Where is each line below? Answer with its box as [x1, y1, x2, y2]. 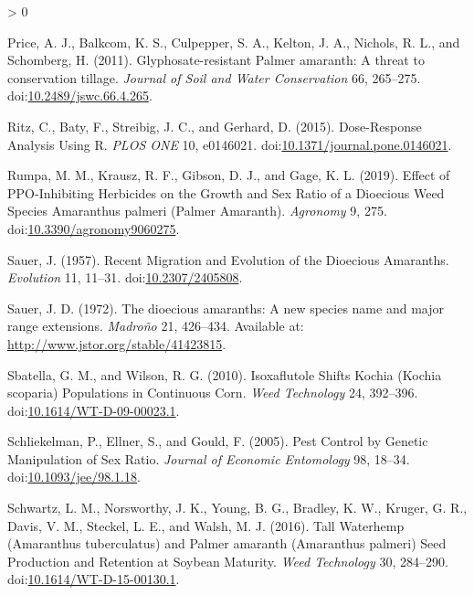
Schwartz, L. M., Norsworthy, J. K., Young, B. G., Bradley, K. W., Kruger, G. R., [7, 498, 468, 517]
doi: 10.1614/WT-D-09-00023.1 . [7, 400, 180, 420]
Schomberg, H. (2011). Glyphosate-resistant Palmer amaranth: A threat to [7, 50, 425, 69]
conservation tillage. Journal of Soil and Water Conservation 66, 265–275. [7, 68, 421, 87]
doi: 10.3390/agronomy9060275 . [7, 218, 180, 238]
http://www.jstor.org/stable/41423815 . [7, 334, 226, 353]
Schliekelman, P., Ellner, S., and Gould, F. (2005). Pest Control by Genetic [7, 431, 428, 451]
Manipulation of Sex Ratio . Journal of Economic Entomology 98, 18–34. [7, 449, 410, 468]
